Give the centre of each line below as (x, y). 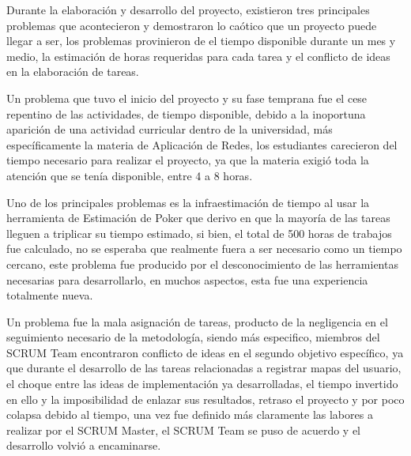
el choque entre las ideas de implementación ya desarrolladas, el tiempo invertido (202, 384)
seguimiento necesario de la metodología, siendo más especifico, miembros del (193, 337)
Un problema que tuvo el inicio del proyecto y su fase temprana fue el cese (187, 98)
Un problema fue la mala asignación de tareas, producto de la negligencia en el (197, 321)
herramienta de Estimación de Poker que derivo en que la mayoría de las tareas (198, 218)
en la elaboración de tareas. (73, 72)
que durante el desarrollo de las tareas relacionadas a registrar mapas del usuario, (204, 368)
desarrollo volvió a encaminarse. (84, 445)
